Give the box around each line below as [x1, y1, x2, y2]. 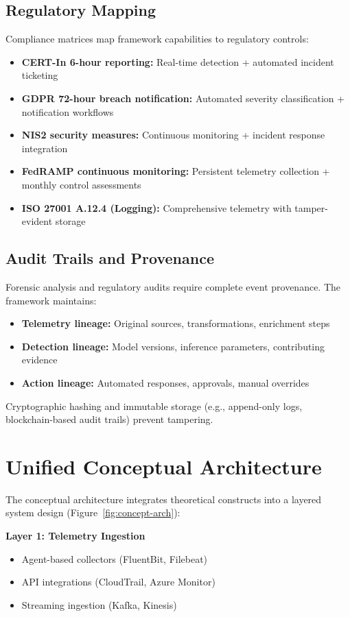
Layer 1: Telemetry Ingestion [5, 529, 145, 542]
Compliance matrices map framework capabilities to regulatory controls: [5, 32, 309, 46]
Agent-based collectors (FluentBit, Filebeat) [21, 551, 208, 566]
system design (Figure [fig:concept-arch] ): [5, 505, 180, 520]
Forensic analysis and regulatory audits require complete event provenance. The [5, 279, 341, 293]
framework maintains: [5, 293, 97, 307]
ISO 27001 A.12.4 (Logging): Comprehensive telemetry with [21, 200, 292, 215]
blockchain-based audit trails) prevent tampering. [5, 412, 213, 426]
